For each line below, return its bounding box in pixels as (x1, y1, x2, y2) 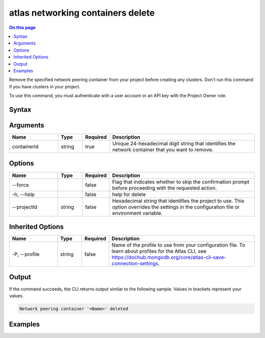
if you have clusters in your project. (9, 83, 80, 89)
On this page (9, 25, 36, 30)
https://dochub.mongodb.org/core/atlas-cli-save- (111, 254, 227, 261)
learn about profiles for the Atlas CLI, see (111, 248, 207, 255)
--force (12, 182, 29, 188)
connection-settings (111, 260, 159, 267)
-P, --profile (12, 251, 40, 258)
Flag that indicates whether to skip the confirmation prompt (112, 178, 250, 185)
